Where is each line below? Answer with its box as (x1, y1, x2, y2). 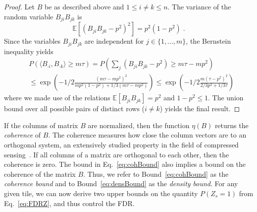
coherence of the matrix (4, 168, 76, 179)
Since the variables (4, 36, 61, 46)
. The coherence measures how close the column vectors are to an (48, 130, 247, 140)
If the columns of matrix (4, 120, 78, 130)
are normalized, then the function (88, 120, 190, 130)
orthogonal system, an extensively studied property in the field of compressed (4, 139, 239, 149)
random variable (4, 11, 53, 21)
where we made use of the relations (4, 92, 110, 103)
